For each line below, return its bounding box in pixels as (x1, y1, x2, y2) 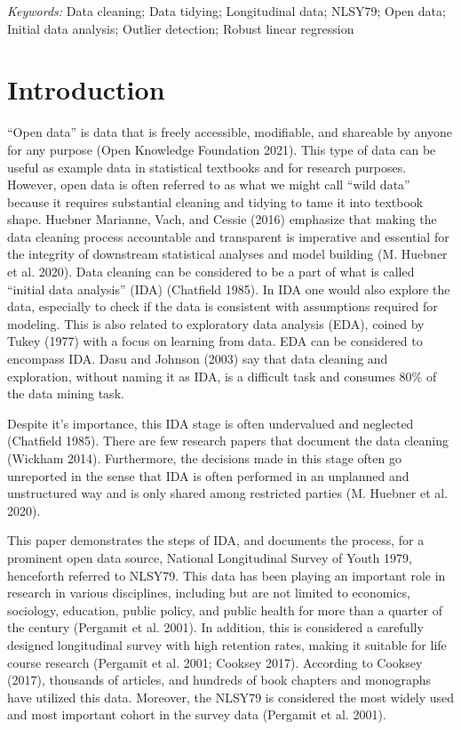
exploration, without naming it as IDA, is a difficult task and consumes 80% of (7, 366, 437, 385)
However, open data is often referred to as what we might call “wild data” (7, 175, 410, 194)
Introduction (7, 71, 165, 108)
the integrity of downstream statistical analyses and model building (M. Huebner (7, 245, 448, 263)
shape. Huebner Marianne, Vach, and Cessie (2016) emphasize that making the (7, 210, 437, 229)
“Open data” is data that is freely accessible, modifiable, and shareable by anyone (7, 123, 452, 141)
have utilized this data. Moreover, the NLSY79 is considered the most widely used (7, 687, 455, 706)
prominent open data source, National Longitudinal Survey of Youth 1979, (7, 548, 412, 566)
